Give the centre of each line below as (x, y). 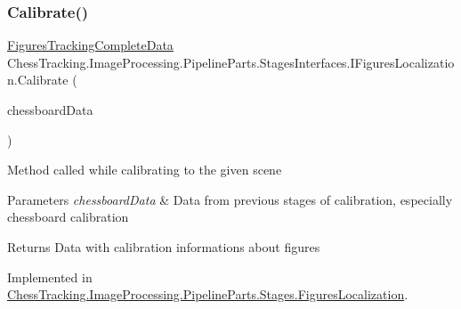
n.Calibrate (38, 80)
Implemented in (50, 276)
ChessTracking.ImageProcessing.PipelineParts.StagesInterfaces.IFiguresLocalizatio (231, 62)
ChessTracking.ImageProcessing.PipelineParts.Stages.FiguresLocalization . (208, 294)
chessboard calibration (68, 217)
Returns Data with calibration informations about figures (164, 246)
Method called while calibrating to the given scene (145, 170)
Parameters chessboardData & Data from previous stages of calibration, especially (230, 199)
